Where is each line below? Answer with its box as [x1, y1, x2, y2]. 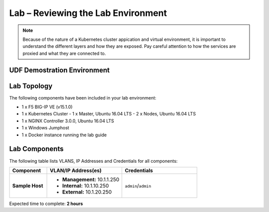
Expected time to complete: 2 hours [9, 201, 83, 207]
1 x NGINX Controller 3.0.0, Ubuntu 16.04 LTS [21, 117, 114, 124]
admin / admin [125, 182, 151, 189]
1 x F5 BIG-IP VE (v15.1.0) [21, 104, 73, 110]
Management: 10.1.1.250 [62, 176, 120, 183]
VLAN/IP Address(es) [50, 167, 102, 174]
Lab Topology [9, 82, 53, 90]
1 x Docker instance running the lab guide [21, 132, 107, 138]
